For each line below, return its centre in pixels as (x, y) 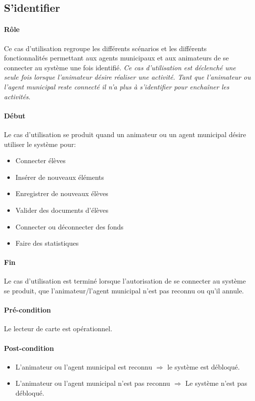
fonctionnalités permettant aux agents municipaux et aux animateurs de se (116, 58)
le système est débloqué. (204, 366)
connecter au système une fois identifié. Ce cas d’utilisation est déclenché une (120, 67)
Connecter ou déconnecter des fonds (69, 226)
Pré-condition (27, 310)
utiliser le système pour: (40, 144)
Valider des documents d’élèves (62, 210)
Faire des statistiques (47, 243)
